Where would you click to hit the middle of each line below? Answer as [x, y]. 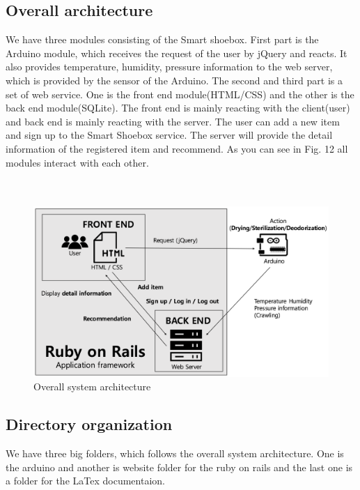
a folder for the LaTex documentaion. [85, 481]
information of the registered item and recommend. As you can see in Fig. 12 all [177, 148]
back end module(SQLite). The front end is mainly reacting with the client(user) [178, 108]
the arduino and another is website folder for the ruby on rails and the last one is [179, 467]
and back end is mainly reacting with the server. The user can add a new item [173, 121]
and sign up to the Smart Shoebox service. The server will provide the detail [169, 135]
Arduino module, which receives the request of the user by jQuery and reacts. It [177, 53]
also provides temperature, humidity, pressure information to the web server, [169, 67]
